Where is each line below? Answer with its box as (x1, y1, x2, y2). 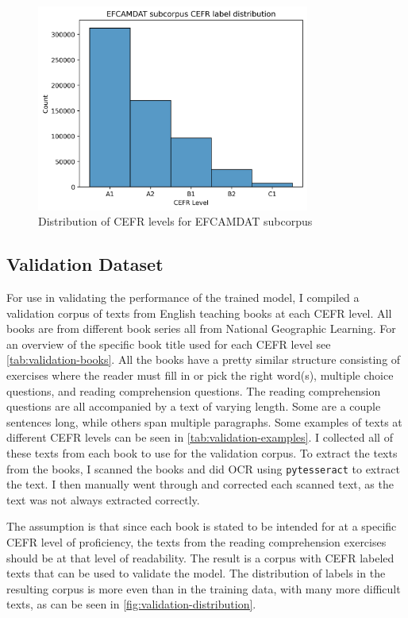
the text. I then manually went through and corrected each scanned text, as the (6, 476, 394, 492)
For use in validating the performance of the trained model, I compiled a (6, 289, 360, 306)
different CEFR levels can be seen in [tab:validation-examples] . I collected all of (6, 429, 393, 446)
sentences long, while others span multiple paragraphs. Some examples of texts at (6, 413, 402, 430)
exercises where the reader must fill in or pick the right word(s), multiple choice (6, 367, 394, 384)
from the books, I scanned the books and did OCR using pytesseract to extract (6, 460, 400, 477)
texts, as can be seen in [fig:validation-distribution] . (6, 596, 256, 612)
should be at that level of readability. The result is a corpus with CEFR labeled (6, 549, 395, 566)
